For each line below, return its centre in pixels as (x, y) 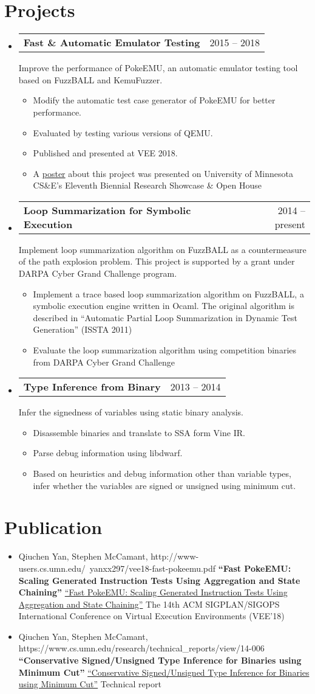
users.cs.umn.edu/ (52, 568)
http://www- (175, 556)
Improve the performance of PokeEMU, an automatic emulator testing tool (158, 68)
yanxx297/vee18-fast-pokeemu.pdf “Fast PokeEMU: (190, 568)
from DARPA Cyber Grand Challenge (104, 362)
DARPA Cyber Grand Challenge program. (98, 273)
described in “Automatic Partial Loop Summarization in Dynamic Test (165, 317)
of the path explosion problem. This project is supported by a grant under (157, 261)
